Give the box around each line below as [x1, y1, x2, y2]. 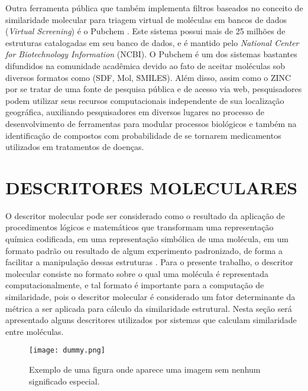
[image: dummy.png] [29, 346, 105, 355]
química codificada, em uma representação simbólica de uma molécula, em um [5, 233, 288, 245]
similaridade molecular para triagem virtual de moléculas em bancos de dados [5, 13, 287, 25]
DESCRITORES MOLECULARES [5, 175, 298, 199]
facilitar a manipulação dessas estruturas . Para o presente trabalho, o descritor [5, 256, 293, 268]
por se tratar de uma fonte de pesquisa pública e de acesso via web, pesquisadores [5, 83, 302, 95]
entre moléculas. [5, 325, 64, 337]
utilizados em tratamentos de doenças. [5, 141, 144, 153]
